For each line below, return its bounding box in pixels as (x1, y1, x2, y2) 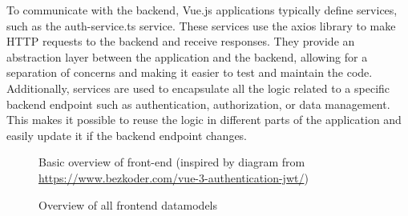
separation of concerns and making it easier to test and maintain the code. (6, 64, 373, 81)
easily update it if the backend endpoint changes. (6, 126, 248, 143)
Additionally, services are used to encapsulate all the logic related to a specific (6, 79, 390, 96)
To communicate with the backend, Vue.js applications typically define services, (6, 2, 398, 18)
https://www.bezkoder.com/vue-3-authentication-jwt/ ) (38, 169, 309, 186)
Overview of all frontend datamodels (38, 196, 218, 213)
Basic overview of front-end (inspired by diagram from (38, 154, 305, 170)
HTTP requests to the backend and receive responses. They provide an (6, 33, 355, 50)
